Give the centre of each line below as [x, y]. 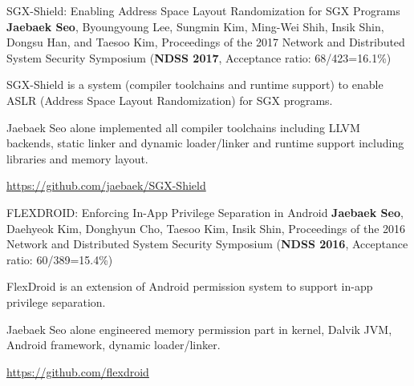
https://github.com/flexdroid [78, 371]
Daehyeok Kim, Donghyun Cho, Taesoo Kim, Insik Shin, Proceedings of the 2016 [206, 228]
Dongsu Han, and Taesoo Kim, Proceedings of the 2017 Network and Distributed [206, 42]
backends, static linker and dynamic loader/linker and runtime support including [205, 143]
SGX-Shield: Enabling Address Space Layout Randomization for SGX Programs [203, 10]
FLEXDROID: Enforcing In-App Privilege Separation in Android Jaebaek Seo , [205, 212]
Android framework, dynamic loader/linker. [114, 345]
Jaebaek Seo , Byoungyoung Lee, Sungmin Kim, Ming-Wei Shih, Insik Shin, [195, 26]
